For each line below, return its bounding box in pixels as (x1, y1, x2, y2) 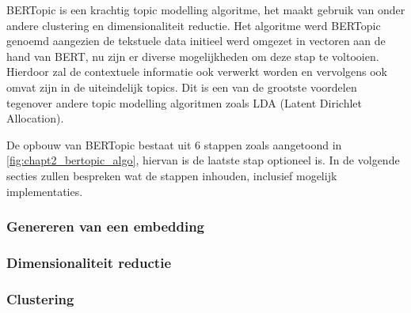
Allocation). (6, 110, 64, 126)
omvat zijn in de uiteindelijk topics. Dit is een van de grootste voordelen (6, 78, 357, 95)
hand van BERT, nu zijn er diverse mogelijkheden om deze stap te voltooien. (6, 47, 379, 64)
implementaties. (6, 183, 83, 199)
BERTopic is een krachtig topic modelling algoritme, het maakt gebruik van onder (6, 2, 405, 17)
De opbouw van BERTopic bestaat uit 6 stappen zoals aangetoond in (6, 136, 342, 153)
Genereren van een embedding (6, 217, 205, 236)
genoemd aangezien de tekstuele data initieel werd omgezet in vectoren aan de (6, 32, 386, 49)
